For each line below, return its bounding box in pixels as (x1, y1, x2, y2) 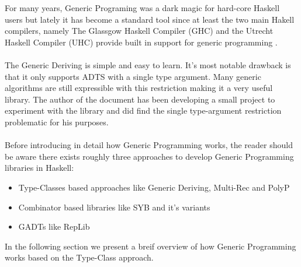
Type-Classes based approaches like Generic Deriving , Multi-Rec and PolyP (18, 181, 290, 193)
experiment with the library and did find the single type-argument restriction (5, 104, 282, 117)
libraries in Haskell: (5, 161, 74, 174)
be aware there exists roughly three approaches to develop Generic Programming (5, 150, 294, 162)
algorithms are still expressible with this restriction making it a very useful (5, 82, 273, 94)
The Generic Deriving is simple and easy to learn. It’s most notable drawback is (5, 58, 291, 71)
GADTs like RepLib (18, 220, 90, 233)
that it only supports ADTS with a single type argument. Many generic (5, 70, 261, 82)
